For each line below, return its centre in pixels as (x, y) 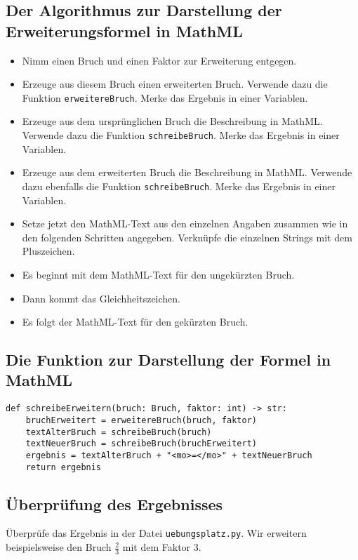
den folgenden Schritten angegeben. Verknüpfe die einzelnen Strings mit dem (187, 237)
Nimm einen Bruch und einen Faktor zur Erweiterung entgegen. (159, 60)
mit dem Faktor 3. (162, 547)
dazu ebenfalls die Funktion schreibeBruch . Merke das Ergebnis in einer (179, 186)
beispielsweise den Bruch (59, 547)
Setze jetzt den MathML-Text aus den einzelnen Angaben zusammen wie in (185, 224)
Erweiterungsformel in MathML (124, 31)
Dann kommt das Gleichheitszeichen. (101, 298)
